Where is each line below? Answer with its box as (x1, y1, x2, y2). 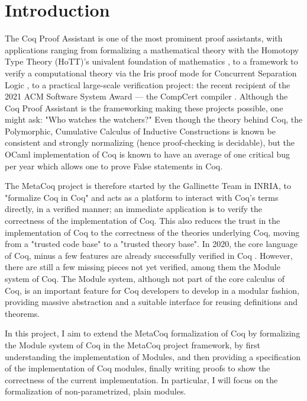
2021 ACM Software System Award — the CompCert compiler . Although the (5, 90, 288, 102)
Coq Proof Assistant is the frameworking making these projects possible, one (5, 101, 283, 114)
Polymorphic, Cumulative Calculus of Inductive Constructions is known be (5, 124, 276, 137)
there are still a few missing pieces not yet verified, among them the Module (5, 261, 280, 273)
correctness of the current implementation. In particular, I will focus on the (5, 373, 278, 386)
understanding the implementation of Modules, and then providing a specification (5, 350, 301, 362)
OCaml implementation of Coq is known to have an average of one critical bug (5, 148, 290, 161)
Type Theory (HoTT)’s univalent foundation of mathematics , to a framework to (5, 55, 298, 68)
